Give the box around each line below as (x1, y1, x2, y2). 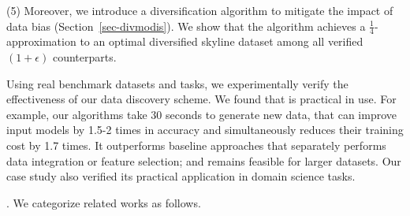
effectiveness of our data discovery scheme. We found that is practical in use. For (6, 91, 397, 107)
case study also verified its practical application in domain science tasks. (6, 168, 356, 184)
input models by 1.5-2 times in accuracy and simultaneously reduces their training (6, 121, 404, 138)
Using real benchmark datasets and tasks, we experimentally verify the (6, 75, 348, 91)
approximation (6, 33, 76, 50)
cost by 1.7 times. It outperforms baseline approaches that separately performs (6, 136, 386, 153)
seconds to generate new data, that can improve (165, 106, 397, 122)
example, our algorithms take (6, 106, 147, 122)
